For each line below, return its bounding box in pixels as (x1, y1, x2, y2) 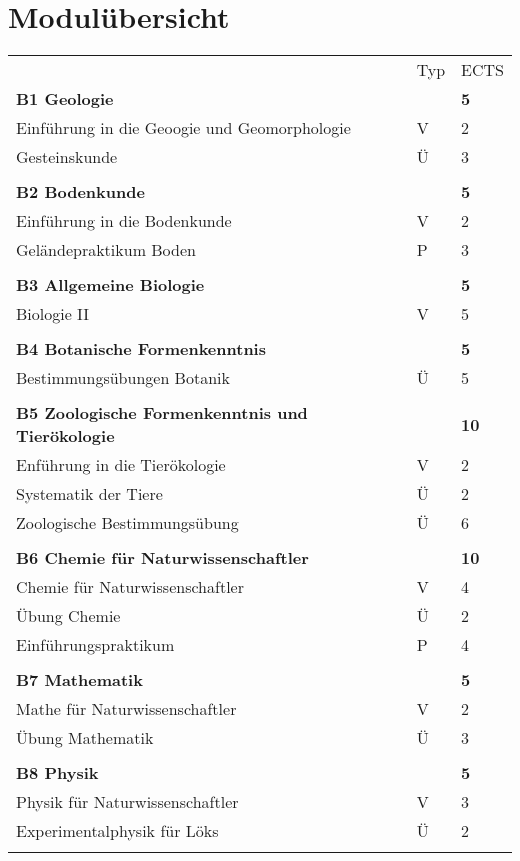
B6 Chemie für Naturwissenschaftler (16, 546, 309, 570)
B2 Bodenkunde (16, 180, 145, 204)
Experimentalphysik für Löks (16, 819, 219, 843)
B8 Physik (16, 761, 99, 785)
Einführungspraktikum (16, 633, 175, 657)
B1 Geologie (16, 87, 114, 111)
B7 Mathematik (16, 668, 143, 692)
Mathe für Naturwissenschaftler (16, 697, 237, 721)
